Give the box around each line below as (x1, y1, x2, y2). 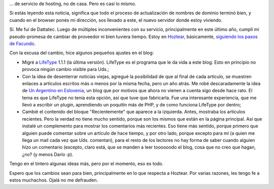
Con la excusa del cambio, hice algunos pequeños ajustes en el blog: (9, 50, 154, 56)
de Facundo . (9, 41, 36, 47)
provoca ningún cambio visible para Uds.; (22, 66, 109, 72)
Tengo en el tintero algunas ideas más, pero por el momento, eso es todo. (9, 161, 164, 167)
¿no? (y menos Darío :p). (22, 151, 74, 157)
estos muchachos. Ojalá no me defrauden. (9, 177, 98, 183)
